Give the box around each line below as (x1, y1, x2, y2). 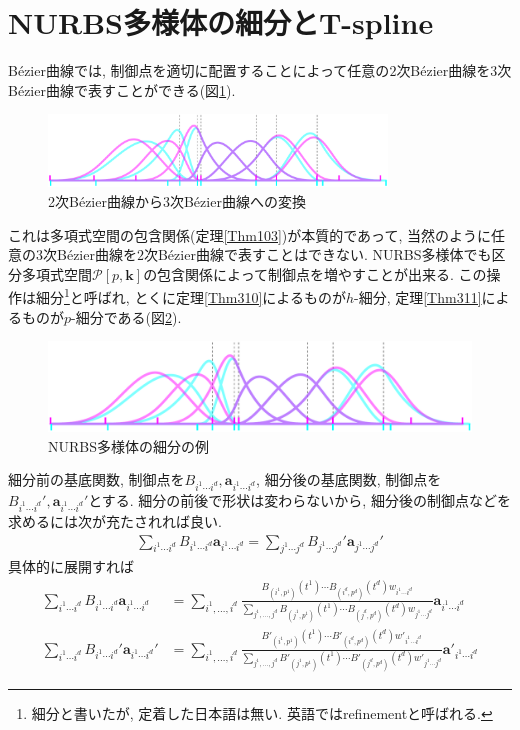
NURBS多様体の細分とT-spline (8, 2, 434, 43)
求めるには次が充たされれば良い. (8, 510, 222, 531)
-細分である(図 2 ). (71, 306, 182, 327)
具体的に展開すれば (8, 556, 134, 577)
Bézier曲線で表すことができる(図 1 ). (8, 79, 236, 100)
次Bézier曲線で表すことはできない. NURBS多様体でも (143, 244, 492, 265)
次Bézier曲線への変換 (169, 190, 306, 211)
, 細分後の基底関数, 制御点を (256, 469, 442, 490)
